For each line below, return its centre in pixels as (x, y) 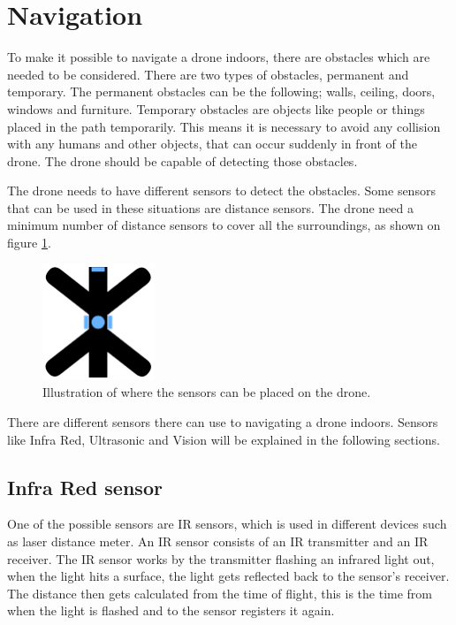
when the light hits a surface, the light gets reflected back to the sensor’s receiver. (228, 576)
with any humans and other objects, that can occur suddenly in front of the (212, 144)
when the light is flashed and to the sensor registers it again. (171, 610)
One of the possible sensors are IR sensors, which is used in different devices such (227, 524)
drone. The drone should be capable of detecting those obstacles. (182, 160)
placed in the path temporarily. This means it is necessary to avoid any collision (224, 126)
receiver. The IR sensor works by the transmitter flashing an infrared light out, (221, 558)
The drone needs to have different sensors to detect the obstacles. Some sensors (221, 191)
